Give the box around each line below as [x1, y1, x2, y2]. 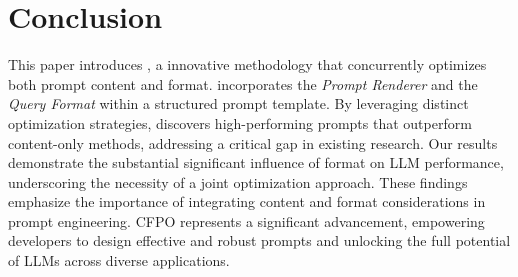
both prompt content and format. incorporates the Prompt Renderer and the [8, 73, 478, 94]
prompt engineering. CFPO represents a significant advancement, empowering [8, 210, 485, 231]
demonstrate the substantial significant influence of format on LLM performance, [8, 152, 504, 173]
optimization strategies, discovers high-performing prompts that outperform [8, 112, 472, 133]
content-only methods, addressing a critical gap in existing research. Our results [8, 132, 498, 153]
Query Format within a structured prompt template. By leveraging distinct [8, 93, 469, 114]
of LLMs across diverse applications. [8, 250, 230, 271]
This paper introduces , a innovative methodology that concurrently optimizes [8, 54, 487, 75]
